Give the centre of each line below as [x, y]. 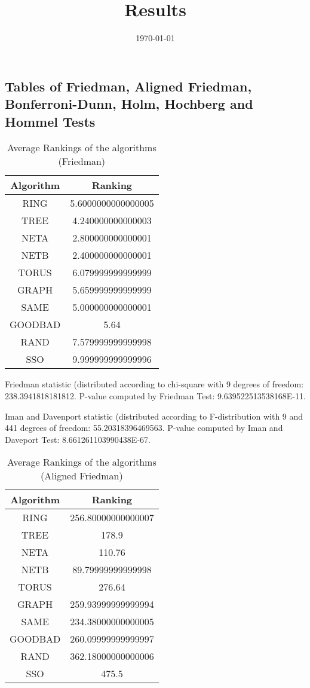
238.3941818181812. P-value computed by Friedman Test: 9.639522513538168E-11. [155, 395]
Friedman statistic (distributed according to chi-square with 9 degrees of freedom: [154, 384]
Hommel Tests [50, 121]
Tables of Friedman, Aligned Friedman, [128, 86]
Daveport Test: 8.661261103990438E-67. [78, 439]
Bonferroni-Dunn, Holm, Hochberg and [129, 104]
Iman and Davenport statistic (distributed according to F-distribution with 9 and [154, 416]
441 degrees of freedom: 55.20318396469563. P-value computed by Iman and [144, 428]
